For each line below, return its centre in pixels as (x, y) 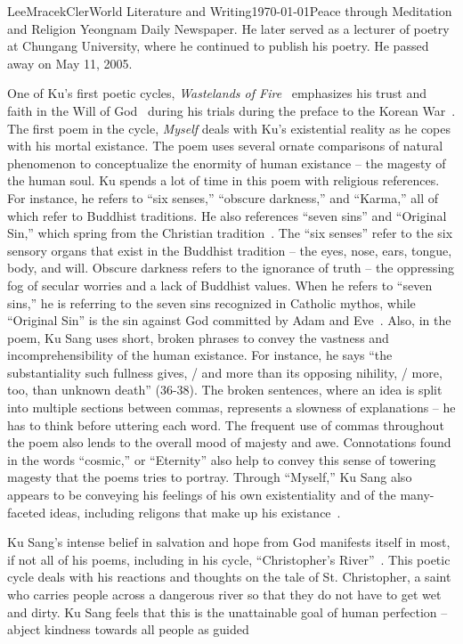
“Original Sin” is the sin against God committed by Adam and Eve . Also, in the (229, 320)
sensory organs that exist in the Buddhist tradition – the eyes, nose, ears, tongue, (230, 250)
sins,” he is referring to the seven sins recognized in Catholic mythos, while (211, 302)
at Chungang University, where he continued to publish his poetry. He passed (218, 46)
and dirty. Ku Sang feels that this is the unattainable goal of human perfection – (227, 611)
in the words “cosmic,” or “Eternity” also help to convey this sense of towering (222, 459)
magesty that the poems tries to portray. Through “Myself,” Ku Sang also (210, 477)
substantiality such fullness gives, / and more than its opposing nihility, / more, (225, 372)
